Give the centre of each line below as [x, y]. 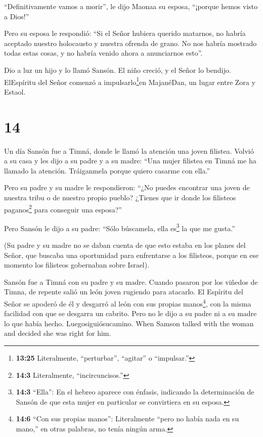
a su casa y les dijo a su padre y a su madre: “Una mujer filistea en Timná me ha [130, 161]
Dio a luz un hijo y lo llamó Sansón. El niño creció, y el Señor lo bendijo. [118, 70]
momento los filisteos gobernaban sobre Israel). [77, 265]
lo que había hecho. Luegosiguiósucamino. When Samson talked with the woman [129, 323]
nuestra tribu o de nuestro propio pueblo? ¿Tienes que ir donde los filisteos [120, 197]
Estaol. [15, 91]
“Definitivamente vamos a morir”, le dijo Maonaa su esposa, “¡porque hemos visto [131, 6]
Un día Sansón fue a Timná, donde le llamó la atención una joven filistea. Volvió [129, 150]
